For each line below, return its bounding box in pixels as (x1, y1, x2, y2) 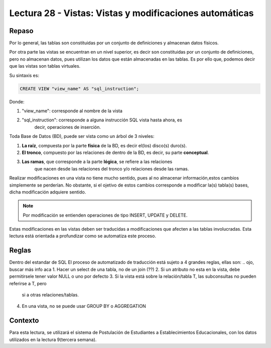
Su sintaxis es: (9, 72, 40, 78)
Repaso (9, 27, 34, 35)
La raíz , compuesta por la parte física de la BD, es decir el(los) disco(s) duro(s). (22, 142, 187, 148)
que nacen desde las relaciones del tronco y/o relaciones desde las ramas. (34, 165, 189, 171)
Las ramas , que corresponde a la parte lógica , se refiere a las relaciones (22, 158, 173, 165)
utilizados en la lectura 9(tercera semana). (9, 336, 97, 342)
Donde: (9, 98, 25, 105)
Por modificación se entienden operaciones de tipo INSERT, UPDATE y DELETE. (23, 212, 188, 218)
